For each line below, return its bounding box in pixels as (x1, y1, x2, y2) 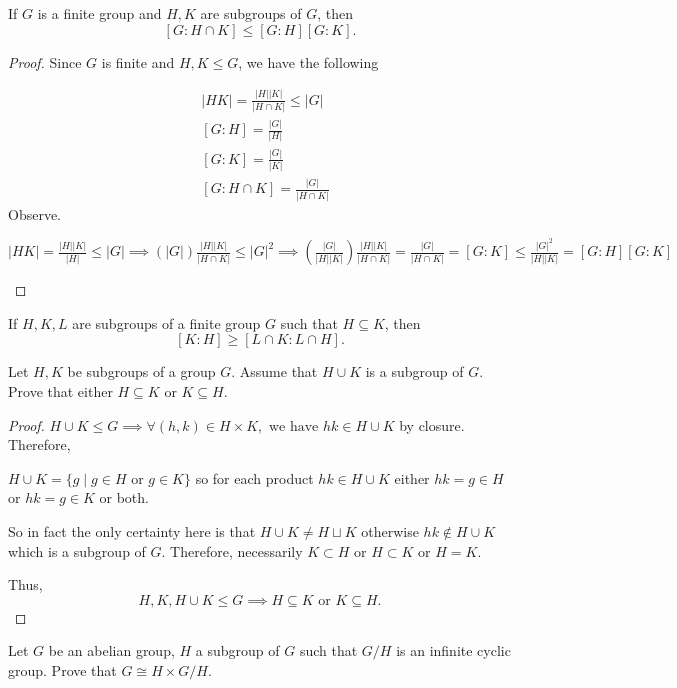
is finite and (101, 51, 175, 72)
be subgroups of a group (67, 361, 216, 382)
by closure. (399, 414, 465, 435)
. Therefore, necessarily (161, 540, 303, 561)
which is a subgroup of (8, 540, 146, 561)
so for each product (195, 467, 314, 488)
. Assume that (231, 361, 318, 382)
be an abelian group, (48, 640, 175, 661)
